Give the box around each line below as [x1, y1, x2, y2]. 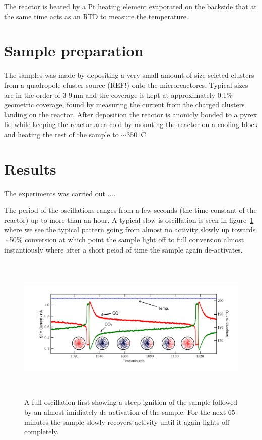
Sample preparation [4, 40, 144, 61]
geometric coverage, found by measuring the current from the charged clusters [4, 99, 245, 110]
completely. [24, 426, 59, 437]
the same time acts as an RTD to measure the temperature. [4, 11, 188, 21]
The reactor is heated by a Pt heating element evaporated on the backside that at [4, 1, 257, 11]
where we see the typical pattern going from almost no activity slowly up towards [4, 224, 256, 235]
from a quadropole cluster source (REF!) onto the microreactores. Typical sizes [4, 79, 248, 90]
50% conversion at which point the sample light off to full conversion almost [9, 234, 244, 244]
